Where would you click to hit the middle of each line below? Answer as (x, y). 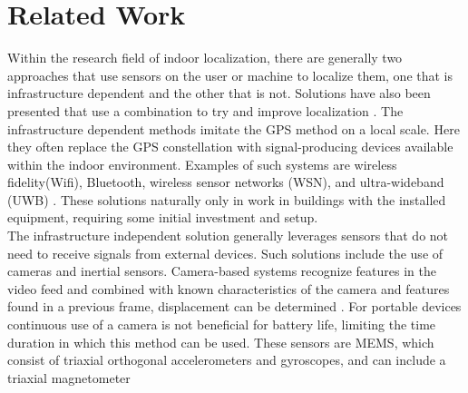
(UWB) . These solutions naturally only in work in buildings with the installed (227, 199)
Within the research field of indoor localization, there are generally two (205, 58)
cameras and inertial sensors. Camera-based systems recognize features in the (222, 271)
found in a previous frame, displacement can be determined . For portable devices (234, 306)
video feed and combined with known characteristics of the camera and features (229, 288)
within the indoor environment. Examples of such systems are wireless (202, 164)
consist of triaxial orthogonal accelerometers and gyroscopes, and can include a (227, 360)
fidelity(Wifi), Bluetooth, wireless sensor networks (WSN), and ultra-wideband (226, 182)
